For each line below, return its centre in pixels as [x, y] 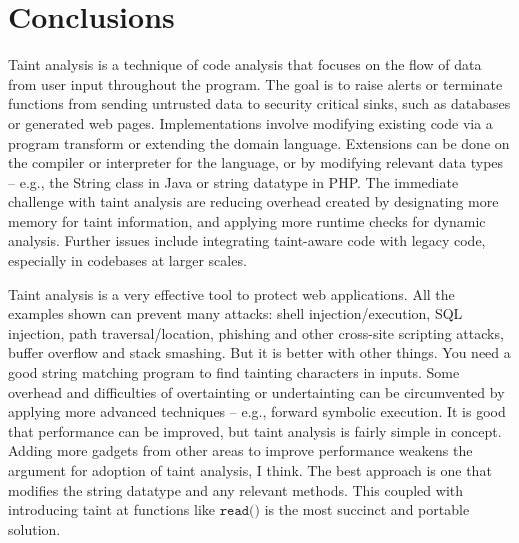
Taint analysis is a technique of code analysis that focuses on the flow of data [245, 64]
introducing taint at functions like [112, 509]
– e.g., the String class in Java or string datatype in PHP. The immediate [233, 181]
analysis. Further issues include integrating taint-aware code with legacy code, [247, 240]
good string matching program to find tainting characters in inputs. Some [234, 372]
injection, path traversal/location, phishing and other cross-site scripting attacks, [256, 332]
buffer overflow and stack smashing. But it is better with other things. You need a [259, 352]
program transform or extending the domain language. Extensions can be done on [259, 142]
